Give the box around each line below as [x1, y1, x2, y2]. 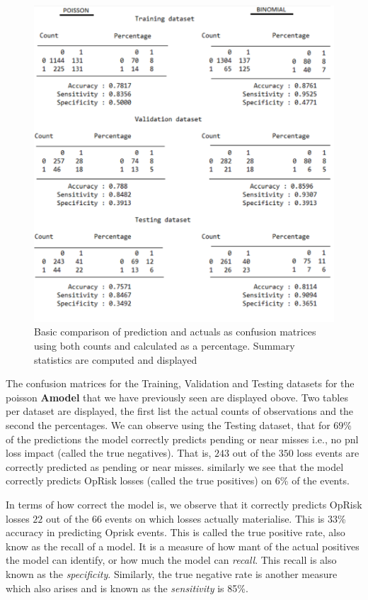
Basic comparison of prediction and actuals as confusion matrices [34, 324, 316, 339]
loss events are [297, 445, 360, 460]
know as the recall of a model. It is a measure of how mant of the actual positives [6, 538, 360, 553]
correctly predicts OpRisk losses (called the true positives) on [6, 473, 272, 488]
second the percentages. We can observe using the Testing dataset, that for [6, 418, 330, 433]
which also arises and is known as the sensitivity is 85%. [6, 580, 248, 595]
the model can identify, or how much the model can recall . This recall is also [6, 552, 337, 567]
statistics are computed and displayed [34, 352, 197, 367]
